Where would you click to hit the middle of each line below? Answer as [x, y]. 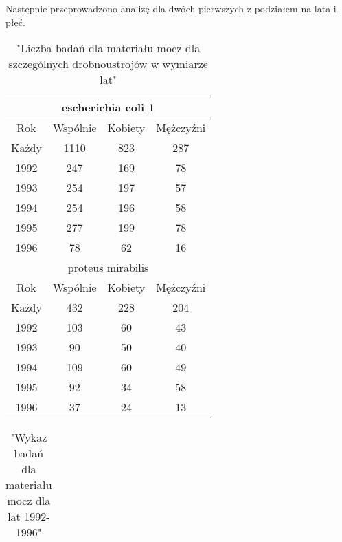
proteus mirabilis [108, 268]
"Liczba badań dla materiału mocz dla [109, 48]
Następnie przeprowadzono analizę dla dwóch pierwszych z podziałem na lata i [171, 8]
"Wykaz [29, 437]
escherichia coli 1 [108, 107]
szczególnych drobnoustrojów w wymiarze [108, 64]
